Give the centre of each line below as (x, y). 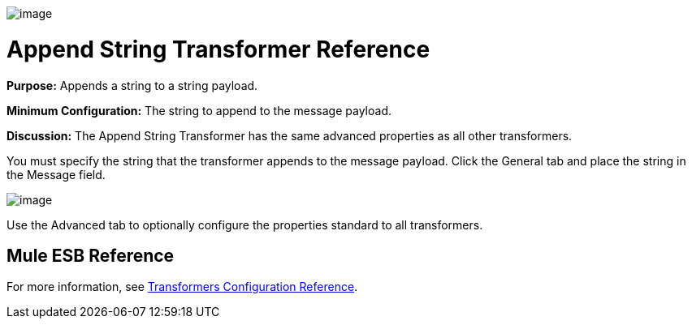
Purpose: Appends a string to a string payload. (132, 85)
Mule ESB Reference (91, 255)
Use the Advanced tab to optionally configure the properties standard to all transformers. (245, 225)
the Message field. (56, 174)
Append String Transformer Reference (218, 49)
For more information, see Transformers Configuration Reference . (182, 287)
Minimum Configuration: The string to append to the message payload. (199, 110)
